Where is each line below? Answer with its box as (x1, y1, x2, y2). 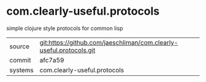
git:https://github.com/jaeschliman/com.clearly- (39, 38, 178, 47)
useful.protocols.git (39, 46, 96, 54)
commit (9, 56, 31, 64)
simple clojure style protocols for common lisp (6, 24, 123, 32)
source (9, 42, 29, 50)
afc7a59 (39, 56, 64, 64)
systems (9, 65, 34, 74)
